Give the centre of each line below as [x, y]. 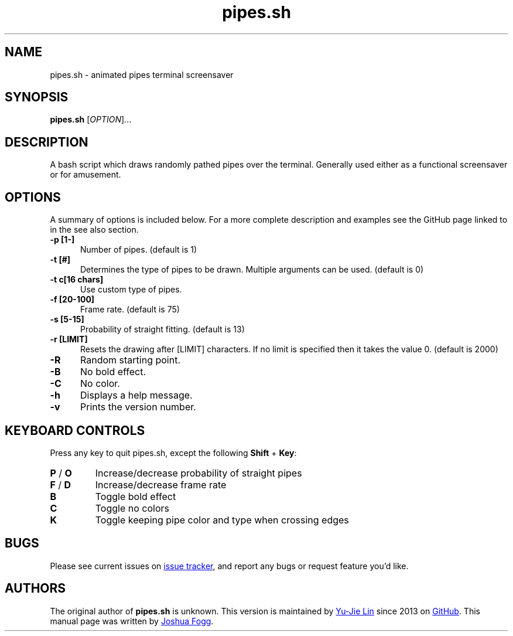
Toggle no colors [132, 508]
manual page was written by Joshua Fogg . [132, 621]
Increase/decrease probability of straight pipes [199, 473]
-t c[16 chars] [77, 280]
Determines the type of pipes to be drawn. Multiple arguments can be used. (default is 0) [252, 270]
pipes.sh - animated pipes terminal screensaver [142, 74]
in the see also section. [94, 230]
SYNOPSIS [37, 97]
